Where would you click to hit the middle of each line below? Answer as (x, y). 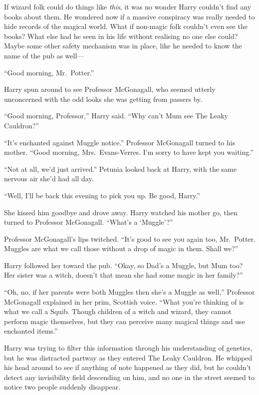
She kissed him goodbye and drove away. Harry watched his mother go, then (121, 212)
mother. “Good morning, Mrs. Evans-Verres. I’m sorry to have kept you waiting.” (129, 152)
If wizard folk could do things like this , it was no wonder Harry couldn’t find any (128, 6)
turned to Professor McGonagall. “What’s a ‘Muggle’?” (89, 222)
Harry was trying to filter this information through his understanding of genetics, (128, 348)
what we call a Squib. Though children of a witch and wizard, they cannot (118, 311)
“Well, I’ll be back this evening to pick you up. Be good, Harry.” (102, 195)
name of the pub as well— (44, 55)
